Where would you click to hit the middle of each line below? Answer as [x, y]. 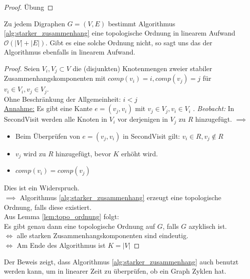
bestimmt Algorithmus [142, 23]
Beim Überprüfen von [48, 136]
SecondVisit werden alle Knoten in [56, 119]
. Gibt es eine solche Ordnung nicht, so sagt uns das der [129, 42]
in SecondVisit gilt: [152, 136]
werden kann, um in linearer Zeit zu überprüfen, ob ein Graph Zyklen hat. [115, 271]
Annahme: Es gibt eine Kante [48, 108]
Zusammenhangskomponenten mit [55, 78]
